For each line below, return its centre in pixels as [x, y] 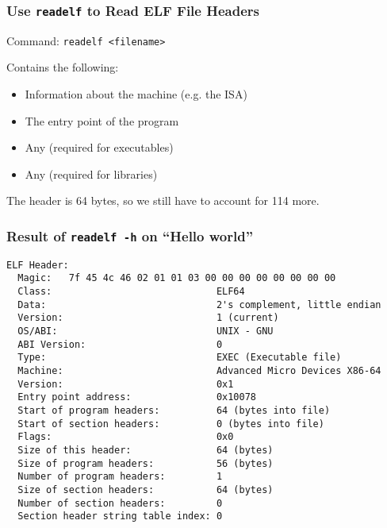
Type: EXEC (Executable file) [180, 358]
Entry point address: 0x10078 [137, 397]
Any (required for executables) [99, 147]
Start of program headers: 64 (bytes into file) [174, 410]
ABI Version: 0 [120, 344]
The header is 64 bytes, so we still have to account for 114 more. [163, 200]
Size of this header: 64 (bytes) [146, 450]
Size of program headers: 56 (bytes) [146, 463]
